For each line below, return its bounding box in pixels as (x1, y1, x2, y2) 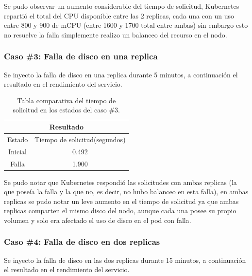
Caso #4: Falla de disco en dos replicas (4, 236, 160, 248)
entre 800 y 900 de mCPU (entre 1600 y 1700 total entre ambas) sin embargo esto (4, 20, 248, 30)
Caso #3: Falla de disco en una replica (4, 50, 158, 62)
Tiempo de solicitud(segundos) (34, 134, 126, 144)
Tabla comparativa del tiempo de (17, 95, 116, 105)
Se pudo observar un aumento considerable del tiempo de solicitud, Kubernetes (4, 1, 239, 11)
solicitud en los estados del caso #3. (13, 105, 120, 115)
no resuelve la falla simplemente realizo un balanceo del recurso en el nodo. (4, 29, 227, 39)
